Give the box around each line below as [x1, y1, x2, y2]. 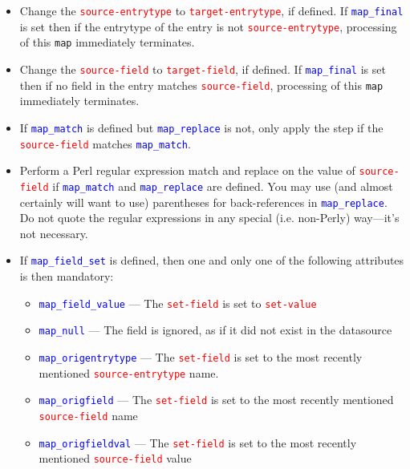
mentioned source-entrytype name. [39, 364, 219, 381]
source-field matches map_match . [19, 135, 191, 152]
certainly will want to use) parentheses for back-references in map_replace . [19, 193, 388, 210]
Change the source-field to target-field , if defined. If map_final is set [19, 60, 386, 77]
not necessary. [19, 224, 88, 241]
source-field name [39, 406, 138, 423]
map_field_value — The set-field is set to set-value [39, 294, 317, 311]
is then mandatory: [19, 268, 114, 284]
